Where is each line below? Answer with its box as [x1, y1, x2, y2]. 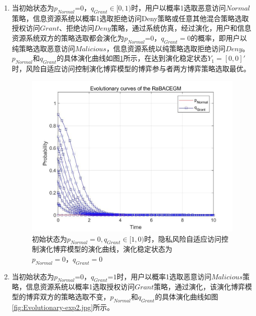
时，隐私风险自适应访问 [144, 233, 221, 244]
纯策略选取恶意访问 [12, 43, 75, 53]
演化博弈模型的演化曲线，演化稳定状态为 [39, 244, 172, 254]
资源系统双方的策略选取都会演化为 [12, 32, 124, 43]
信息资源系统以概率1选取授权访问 [26, 281, 135, 292]
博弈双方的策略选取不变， [26, 291, 110, 302]
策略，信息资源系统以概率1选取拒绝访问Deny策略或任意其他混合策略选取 [12, 13, 249, 23]
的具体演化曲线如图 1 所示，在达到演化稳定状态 [57, 53, 208, 63]
